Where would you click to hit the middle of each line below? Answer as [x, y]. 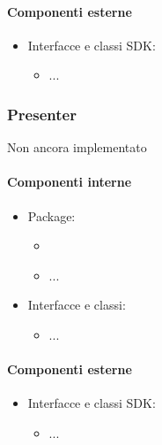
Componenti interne [70, 182]
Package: [52, 215]
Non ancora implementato [77, 147]
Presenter [42, 114]
